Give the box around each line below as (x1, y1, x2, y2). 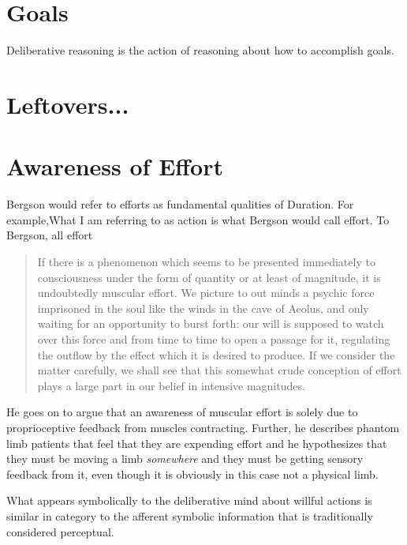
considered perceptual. (6, 523, 114, 539)
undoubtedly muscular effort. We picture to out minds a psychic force (37, 284, 375, 301)
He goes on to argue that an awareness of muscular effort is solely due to (6, 404, 358, 420)
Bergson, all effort (6, 227, 93, 243)
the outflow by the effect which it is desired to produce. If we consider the (37, 346, 395, 363)
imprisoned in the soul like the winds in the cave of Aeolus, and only (37, 299, 369, 316)
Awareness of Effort (6, 150, 223, 182)
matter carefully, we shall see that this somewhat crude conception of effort (37, 362, 401, 378)
